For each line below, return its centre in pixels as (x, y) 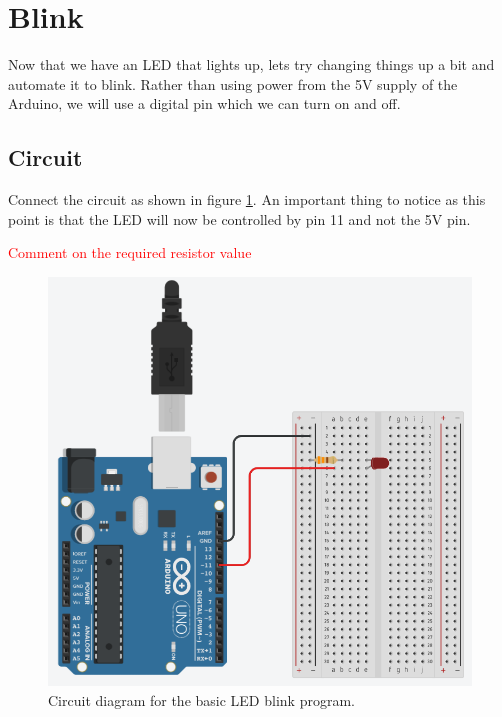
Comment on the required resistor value (130, 252)
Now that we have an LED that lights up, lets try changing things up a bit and (251, 64)
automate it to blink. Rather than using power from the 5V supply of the (233, 83)
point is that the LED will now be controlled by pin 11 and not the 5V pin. (239, 218)
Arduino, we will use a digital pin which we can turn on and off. (204, 103)
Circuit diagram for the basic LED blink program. (201, 699)
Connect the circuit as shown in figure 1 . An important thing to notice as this (247, 199)
